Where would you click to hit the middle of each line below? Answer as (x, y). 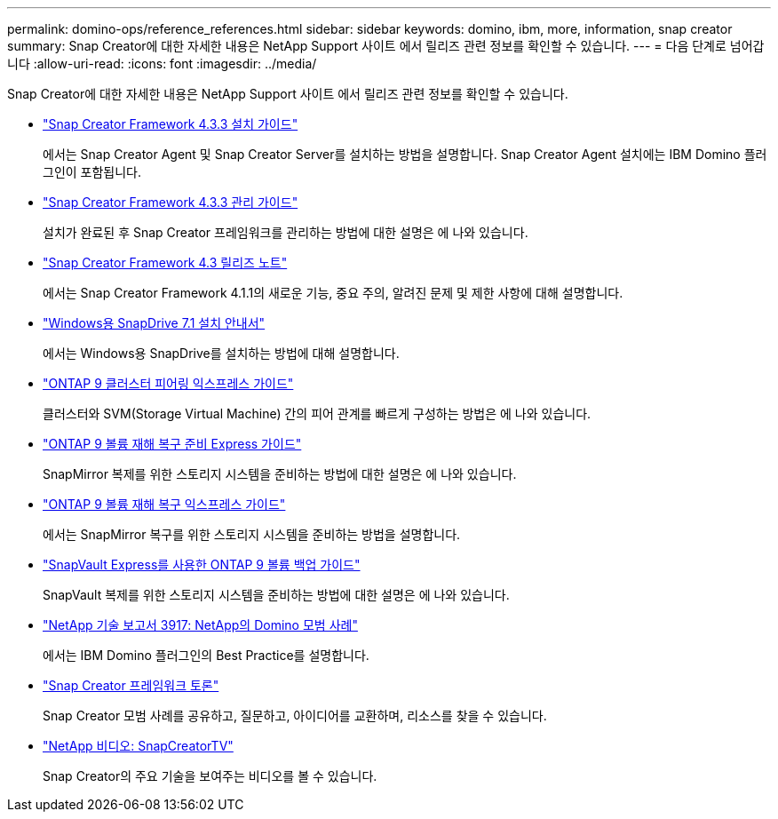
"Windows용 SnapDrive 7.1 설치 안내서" (154, 323)
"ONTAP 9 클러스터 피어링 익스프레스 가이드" (168, 383)
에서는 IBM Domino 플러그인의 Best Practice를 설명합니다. (206, 655)
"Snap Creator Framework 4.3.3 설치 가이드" (171, 124)
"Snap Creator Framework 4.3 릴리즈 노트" (165, 262)
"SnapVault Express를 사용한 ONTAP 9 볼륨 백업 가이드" (202, 565)
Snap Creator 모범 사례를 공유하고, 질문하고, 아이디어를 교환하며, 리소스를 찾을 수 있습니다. (295, 716)
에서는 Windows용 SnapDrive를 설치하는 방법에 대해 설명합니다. (221, 353)
